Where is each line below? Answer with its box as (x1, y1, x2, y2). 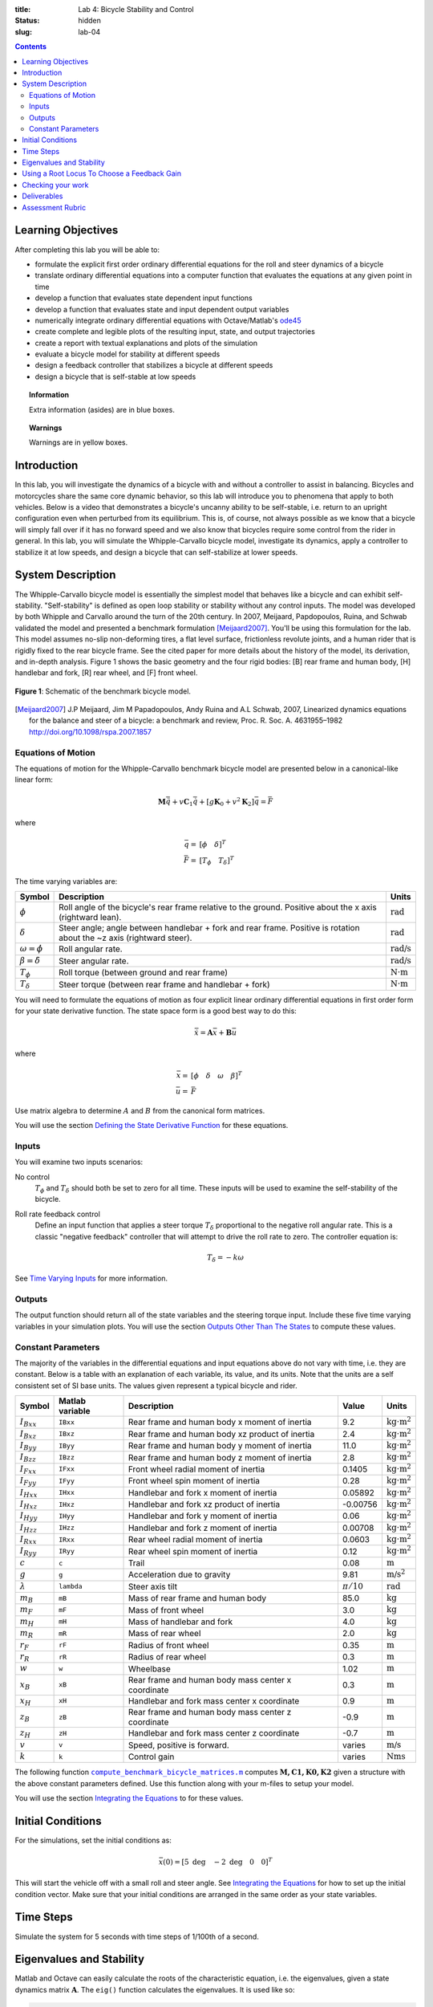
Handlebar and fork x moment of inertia (127, 1487, 277, 1498)
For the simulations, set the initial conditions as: (14, 1835, 172, 1845)
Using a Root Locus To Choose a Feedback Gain (22, 169, 182, 178)
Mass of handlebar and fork (127, 1616, 233, 1627)
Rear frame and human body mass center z (127, 1707, 292, 1718)
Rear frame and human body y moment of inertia (127, 1440, 312, 1451)
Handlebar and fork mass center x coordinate (127, 1695, 300, 1706)
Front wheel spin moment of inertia (127, 1476, 261, 1487)
